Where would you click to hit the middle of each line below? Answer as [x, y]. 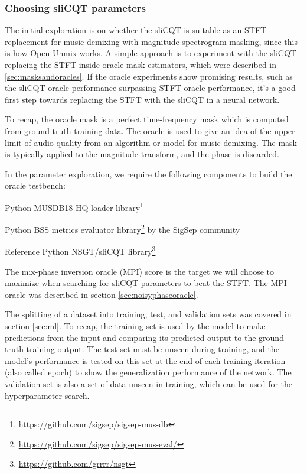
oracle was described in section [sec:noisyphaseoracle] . [102, 294]
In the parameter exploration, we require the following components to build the [148, 173]
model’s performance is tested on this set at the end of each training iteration [145, 360]
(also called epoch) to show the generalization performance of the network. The [148, 372]
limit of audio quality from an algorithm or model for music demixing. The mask [151, 142]
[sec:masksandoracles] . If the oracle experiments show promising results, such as [149, 76]
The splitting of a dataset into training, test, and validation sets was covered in [148, 314]
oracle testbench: [35, 185]
